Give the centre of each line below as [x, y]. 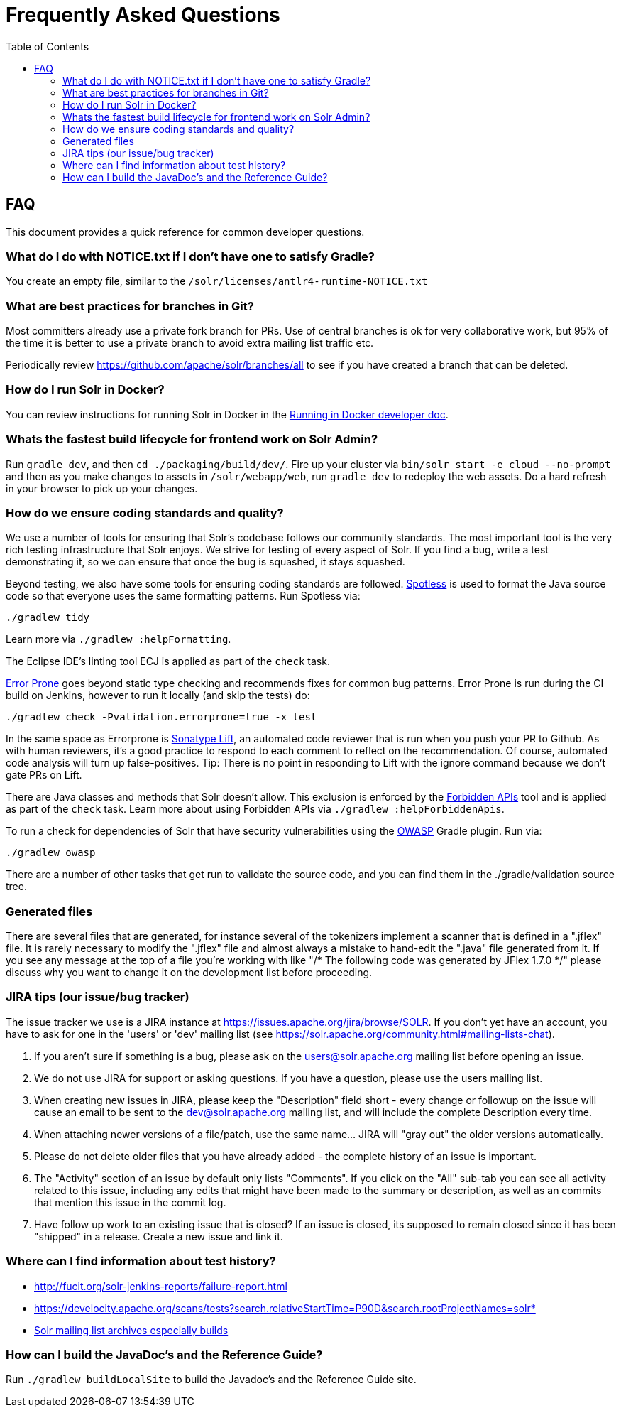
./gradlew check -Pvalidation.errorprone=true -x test [161, 717]
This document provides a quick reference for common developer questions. [185, 232]
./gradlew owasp [51, 853]
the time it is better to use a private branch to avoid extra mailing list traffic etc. [190, 343]
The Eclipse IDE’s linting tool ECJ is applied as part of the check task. [168, 661]
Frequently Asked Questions [143, 15]
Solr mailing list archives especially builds [131, 1330]
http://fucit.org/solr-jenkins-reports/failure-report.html [161, 1286]
